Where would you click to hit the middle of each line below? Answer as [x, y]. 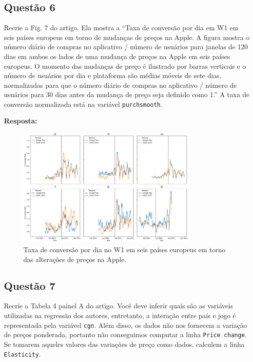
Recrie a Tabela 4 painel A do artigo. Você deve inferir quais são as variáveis [118, 306]
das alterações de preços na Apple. [75, 259]
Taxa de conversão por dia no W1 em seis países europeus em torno [125, 250]
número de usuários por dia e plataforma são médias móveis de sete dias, [113, 75]
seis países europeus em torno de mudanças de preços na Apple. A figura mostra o [127, 37]
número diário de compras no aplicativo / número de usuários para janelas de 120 [126, 47]
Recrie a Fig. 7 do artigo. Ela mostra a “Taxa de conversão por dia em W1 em [121, 28]
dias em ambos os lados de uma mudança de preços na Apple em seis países [117, 56]
